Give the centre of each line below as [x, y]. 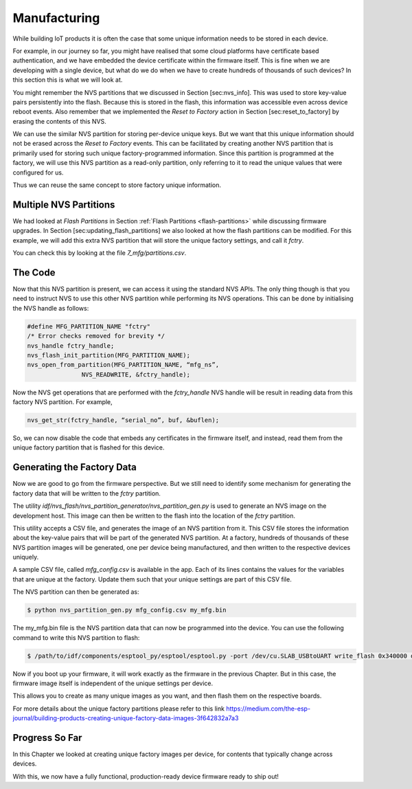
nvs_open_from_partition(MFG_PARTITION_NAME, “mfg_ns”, [123, 365]
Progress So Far [47, 738]
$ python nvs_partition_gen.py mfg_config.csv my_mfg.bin [127, 610]
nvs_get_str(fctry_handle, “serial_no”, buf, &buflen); [123, 420]
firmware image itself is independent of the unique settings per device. [113, 683]
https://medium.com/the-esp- [268, 709]
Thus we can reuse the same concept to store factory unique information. [117, 185]
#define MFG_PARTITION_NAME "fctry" [89, 326]
